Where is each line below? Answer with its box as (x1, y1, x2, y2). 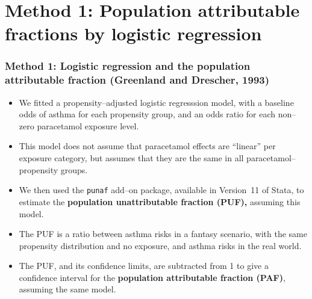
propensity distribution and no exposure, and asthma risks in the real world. (19, 239, 302, 251)
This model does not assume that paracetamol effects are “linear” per (19, 140, 276, 152)
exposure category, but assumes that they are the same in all (19, 152, 244, 164)
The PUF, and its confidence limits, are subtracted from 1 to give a (19, 259, 269, 272)
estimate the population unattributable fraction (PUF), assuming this (19, 195, 301, 208)
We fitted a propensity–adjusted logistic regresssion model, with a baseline (19, 96, 294, 108)
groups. (60, 163, 88, 176)
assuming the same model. (19, 283, 116, 295)
